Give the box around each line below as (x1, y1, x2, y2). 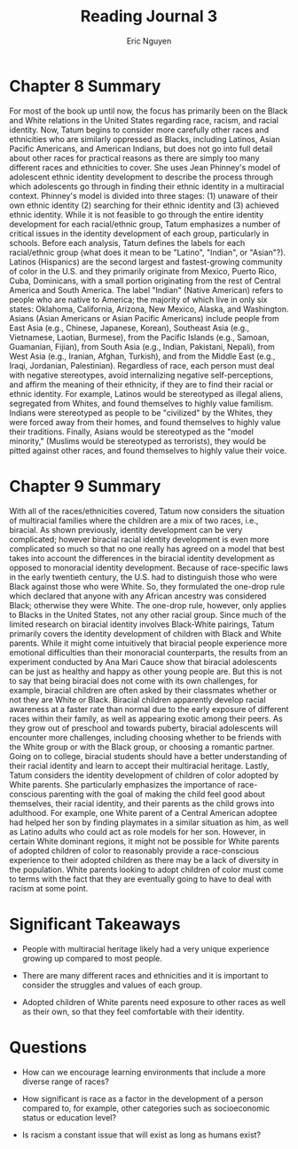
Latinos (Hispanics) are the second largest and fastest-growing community (9, 256, 283, 267)
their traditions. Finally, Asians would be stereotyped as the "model (9, 426, 255, 437)
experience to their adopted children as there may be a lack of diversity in (9, 854, 279, 865)
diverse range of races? (21, 1076, 109, 1087)
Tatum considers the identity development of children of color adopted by (9, 770, 279, 781)
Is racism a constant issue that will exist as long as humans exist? (21, 1129, 262, 1140)
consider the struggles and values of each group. (21, 979, 202, 990)
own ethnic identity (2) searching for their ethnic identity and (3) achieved (9, 200, 279, 210)
